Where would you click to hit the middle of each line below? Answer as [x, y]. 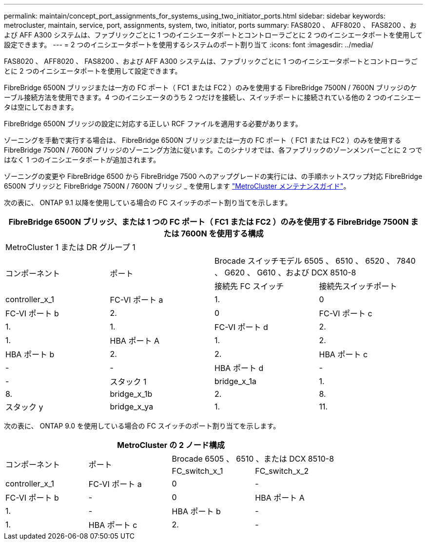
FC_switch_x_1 [197, 471]
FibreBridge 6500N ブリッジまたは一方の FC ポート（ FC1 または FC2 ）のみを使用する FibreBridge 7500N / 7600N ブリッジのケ [211, 87]
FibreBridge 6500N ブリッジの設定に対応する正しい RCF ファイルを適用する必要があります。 [153, 124]
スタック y [24, 407]
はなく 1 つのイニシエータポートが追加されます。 [82, 160]
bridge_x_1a [235, 381]
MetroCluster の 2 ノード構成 [171, 445]
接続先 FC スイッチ [249, 286]
